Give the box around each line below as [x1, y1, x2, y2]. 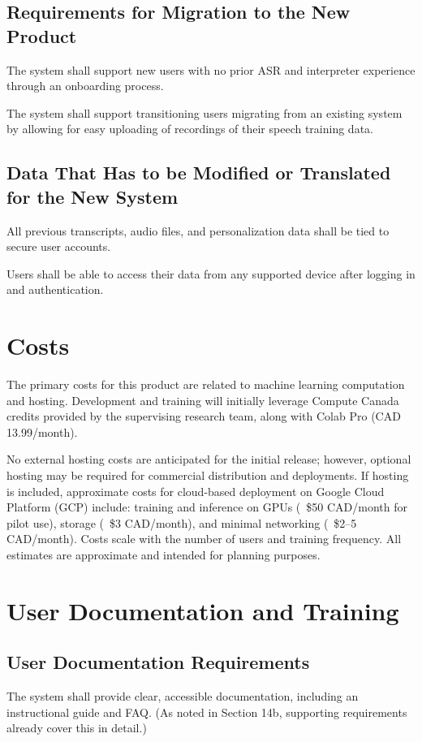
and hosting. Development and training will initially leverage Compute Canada [6, 391, 399, 408]
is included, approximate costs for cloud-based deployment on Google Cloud [6, 482, 385, 499]
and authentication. [6, 281, 104, 298]
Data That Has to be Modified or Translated [6, 160, 391, 185]
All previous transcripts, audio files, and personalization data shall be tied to [6, 222, 390, 239]
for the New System [6, 183, 179, 209]
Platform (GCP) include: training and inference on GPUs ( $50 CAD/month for [6, 498, 407, 516]
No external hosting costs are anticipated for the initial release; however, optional [6, 451, 411, 468]
